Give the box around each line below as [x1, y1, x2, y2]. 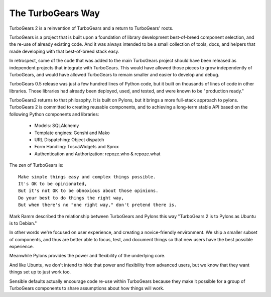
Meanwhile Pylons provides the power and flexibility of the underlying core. [9, 253, 166, 259]
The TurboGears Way [9, 8, 100, 19]
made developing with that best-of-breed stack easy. [9, 48, 119, 54]
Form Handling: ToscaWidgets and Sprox [34, 144, 119, 150]
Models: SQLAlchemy [34, 123, 79, 129]
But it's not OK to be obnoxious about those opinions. [18, 188, 159, 193]
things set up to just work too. [9, 269, 71, 275]
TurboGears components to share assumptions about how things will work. [9, 285, 165, 291]
